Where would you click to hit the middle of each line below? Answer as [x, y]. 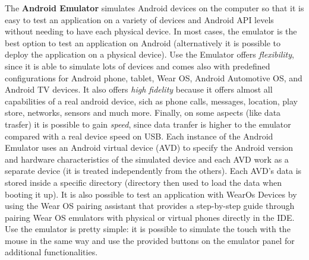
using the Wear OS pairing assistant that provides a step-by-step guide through [150, 206]
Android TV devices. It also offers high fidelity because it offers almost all [139, 89]
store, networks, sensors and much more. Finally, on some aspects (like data [143, 112]
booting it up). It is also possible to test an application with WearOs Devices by [151, 194]
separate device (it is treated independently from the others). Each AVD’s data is [153, 171]
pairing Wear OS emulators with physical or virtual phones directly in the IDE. [150, 217]
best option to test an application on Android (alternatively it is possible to [143, 42]
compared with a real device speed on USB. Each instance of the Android [139, 136]
